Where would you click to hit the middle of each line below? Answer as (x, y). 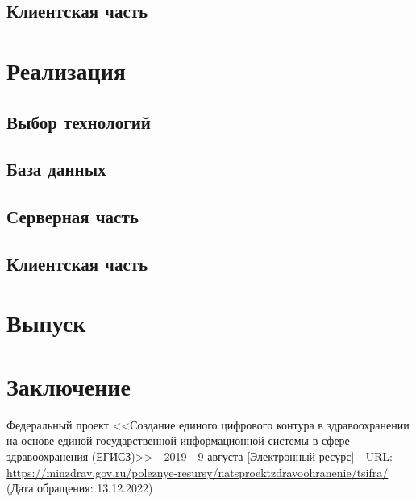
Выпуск (46, 323)
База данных (56, 169)
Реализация (66, 70)
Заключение (69, 386)
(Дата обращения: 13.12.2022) (80, 488)
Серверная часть (73, 216)
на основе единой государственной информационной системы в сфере (178, 440)
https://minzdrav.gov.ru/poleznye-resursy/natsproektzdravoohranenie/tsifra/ (198, 472)
